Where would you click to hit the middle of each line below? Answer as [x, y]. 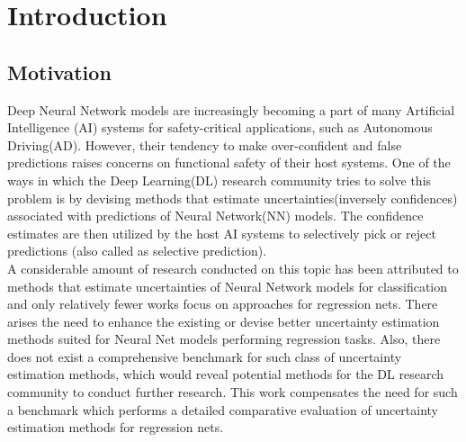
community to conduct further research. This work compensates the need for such [233, 392]
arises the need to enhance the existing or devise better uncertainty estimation [224, 321]
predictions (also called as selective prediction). [137, 251]
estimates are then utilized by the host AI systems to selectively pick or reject [222, 233]
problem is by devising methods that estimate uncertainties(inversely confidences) [233, 198]
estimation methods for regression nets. [116, 427]
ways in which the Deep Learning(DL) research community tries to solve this [220, 180]
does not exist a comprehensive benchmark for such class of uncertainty [205, 356]
